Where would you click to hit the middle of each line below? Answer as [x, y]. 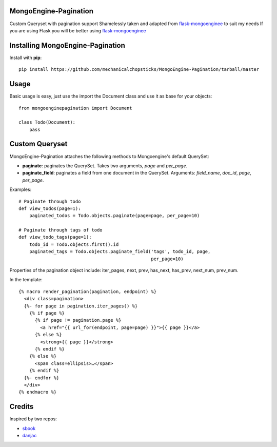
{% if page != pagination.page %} [78, 320]
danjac [29, 435]
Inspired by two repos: [33, 419]
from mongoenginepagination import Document [76, 108]
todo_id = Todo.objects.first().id [74, 244]
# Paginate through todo [50, 201]
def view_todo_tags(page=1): [55, 237]
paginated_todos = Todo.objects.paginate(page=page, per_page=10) [114, 216]
